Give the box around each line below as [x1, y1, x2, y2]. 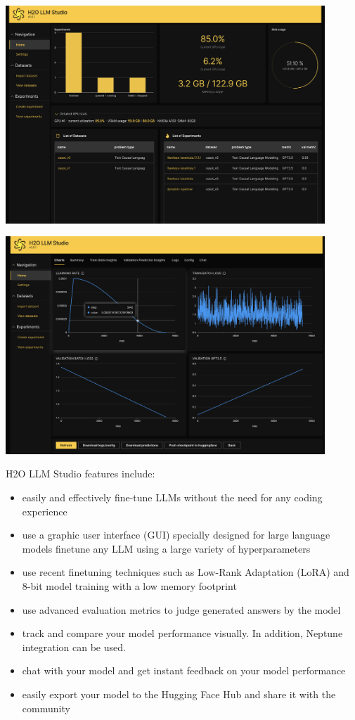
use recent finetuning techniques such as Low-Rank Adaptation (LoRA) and [22, 565, 349, 579]
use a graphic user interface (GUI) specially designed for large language [22, 527, 330, 542]
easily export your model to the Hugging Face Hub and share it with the [22, 686, 336, 701]
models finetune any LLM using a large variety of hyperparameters [22, 541, 311, 555]
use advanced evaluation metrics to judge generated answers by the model [22, 602, 341, 617]
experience [22, 503, 67, 518]
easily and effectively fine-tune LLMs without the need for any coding [22, 490, 323, 505]
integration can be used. [22, 639, 126, 654]
